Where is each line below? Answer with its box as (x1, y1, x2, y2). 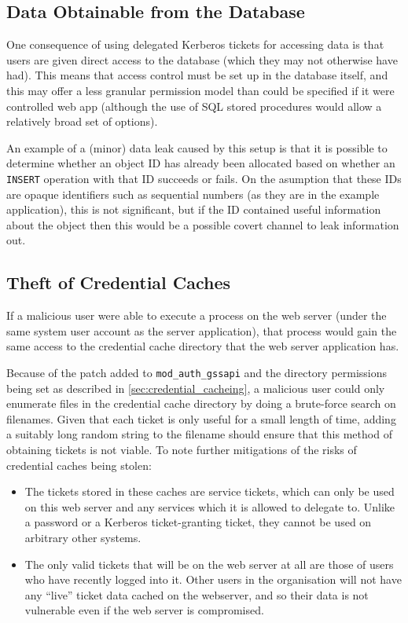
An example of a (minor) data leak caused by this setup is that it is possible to (6, 139, 388, 156)
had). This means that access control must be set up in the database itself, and (6, 67, 388, 83)
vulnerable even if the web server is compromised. (24, 602, 264, 618)
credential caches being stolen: (6, 456, 152, 473)
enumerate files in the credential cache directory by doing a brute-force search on (6, 395, 396, 412)
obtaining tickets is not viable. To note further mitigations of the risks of (6, 442, 357, 457)
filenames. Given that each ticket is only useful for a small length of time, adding (6, 410, 396, 427)
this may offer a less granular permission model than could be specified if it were (6, 82, 395, 98)
